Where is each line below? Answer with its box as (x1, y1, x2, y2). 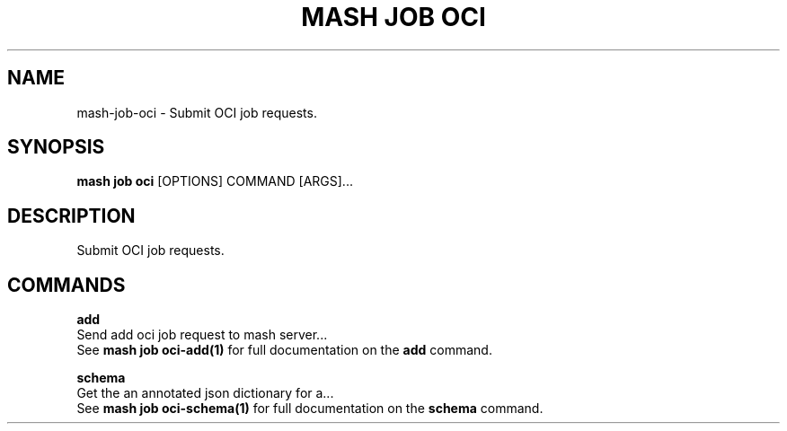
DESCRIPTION (7, 204, 136, 227)
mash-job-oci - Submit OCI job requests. (76, 104, 317, 120)
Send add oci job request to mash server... (76, 327, 328, 343)
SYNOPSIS (7, 136, 105, 159)
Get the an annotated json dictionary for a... (76, 385, 334, 401)
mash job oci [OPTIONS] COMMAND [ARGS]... (76, 173, 353, 189)
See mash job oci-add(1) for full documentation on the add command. (76, 342, 492, 358)
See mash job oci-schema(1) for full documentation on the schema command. (76, 400, 544, 417)
